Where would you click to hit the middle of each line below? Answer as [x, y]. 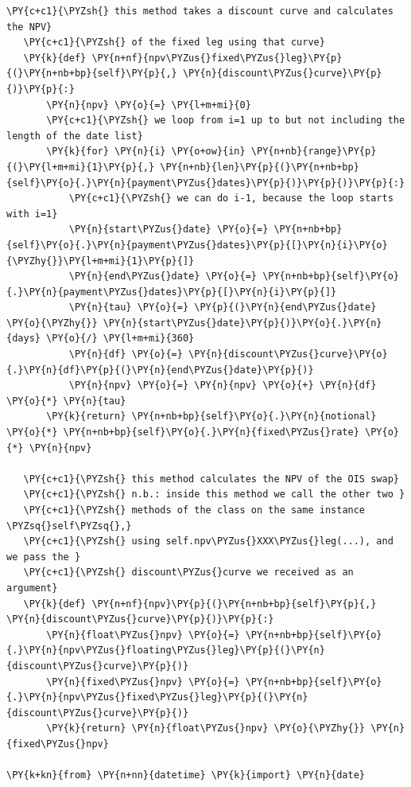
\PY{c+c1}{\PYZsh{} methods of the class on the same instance [194, 510]
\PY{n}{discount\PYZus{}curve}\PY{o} [288, 355]
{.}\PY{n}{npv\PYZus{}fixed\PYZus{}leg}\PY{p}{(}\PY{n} [157, 697]
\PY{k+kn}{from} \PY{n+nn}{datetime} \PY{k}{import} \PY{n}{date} [186, 775]
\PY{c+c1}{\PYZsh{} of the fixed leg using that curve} [174, 43]
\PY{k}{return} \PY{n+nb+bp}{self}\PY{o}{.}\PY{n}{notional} [211, 417]
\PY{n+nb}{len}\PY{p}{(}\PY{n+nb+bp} [260, 167]
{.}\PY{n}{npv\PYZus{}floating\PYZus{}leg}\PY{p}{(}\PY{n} [166, 651]
